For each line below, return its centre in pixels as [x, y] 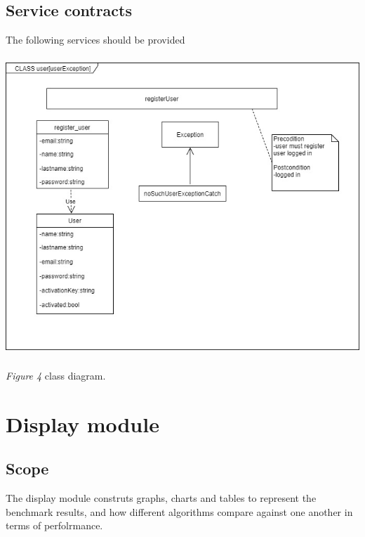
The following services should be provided [95, 40]
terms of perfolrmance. [54, 525]
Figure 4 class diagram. [56, 375]
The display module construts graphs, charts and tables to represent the [161, 498]
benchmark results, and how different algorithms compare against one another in [179, 511]
